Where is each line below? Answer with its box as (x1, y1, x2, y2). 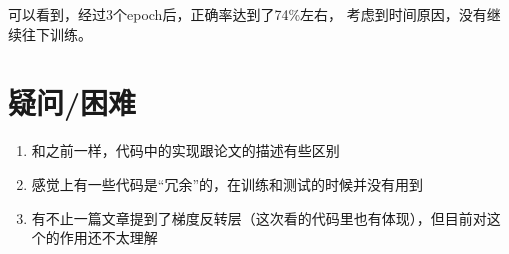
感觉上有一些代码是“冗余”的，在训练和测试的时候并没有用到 (31, 173, 424, 194)
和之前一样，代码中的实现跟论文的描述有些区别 (31, 140, 340, 161)
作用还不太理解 (59, 227, 158, 248)
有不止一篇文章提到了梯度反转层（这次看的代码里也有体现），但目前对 (31, 207, 487, 228)
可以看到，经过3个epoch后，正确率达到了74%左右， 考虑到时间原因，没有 (8, 4, 487, 24)
